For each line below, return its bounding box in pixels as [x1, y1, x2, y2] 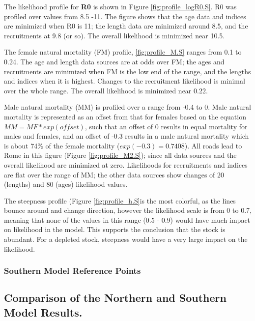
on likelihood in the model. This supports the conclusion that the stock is [4, 224, 226, 234]
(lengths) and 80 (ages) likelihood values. [4, 179, 128, 189]
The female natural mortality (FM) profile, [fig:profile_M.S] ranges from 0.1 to [4, 47, 242, 57]
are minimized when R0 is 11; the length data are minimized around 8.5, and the [4, 21, 248, 31]
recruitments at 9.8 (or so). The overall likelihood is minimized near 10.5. [4, 30, 225, 40]
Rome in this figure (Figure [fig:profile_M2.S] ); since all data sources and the [4, 150, 237, 160]
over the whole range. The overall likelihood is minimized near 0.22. [4, 85, 208, 95]
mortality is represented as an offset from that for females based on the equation [4, 111, 246, 121]
